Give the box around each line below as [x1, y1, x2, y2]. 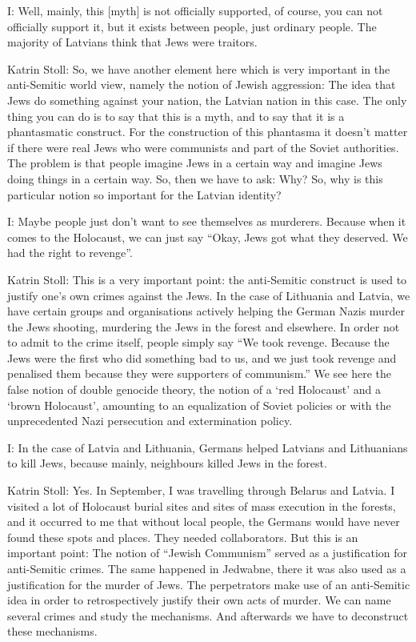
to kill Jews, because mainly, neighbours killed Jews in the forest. [7, 455, 327, 471]
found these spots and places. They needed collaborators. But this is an [7, 528, 358, 545]
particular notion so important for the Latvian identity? [7, 186, 282, 203]
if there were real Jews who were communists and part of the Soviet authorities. [7, 138, 399, 155]
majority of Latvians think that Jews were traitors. [7, 34, 258, 50]
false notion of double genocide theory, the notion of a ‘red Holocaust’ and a [7, 381, 381, 398]
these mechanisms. [7, 623, 98, 640]
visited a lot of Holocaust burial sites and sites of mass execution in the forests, [7, 497, 396, 514]
